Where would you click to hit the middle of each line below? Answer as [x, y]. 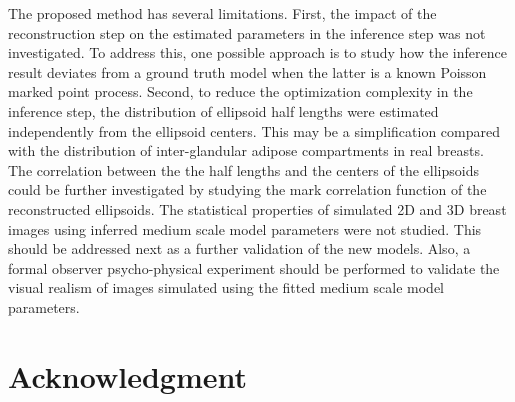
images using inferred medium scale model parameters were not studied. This [245, 228]
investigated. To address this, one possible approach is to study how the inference [257, 52]
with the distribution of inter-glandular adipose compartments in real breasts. [246, 150]
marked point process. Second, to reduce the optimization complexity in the [240, 91]
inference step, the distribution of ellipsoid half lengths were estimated [223, 110]
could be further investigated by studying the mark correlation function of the [247, 189]
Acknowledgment [127, 375]
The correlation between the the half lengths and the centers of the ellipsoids [243, 169]
